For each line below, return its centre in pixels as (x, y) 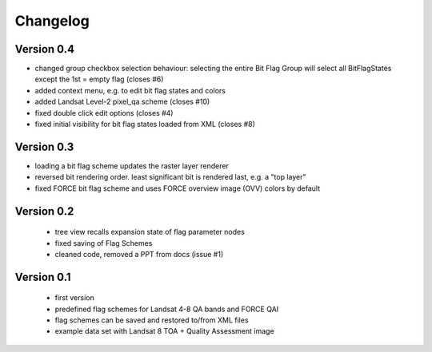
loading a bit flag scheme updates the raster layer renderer (132, 166)
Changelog (52, 21)
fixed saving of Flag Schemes (104, 243)
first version (75, 298)
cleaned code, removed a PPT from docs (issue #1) (139, 254)
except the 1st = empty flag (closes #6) (99, 79)
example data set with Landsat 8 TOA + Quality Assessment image (165, 331)
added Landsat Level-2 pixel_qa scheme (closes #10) (122, 102)
